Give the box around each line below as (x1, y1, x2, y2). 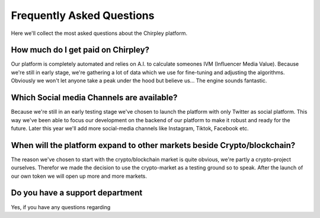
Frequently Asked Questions (11, 9, 155, 22)
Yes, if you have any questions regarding (11, 203, 111, 210)
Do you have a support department (11, 188, 143, 198)
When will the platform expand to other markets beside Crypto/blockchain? (11, 140, 296, 150)
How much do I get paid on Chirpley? (11, 45, 150, 55)
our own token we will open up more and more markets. (11, 172, 148, 179)
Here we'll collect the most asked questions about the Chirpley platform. (11, 30, 188, 37)
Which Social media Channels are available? (11, 92, 178, 103)
